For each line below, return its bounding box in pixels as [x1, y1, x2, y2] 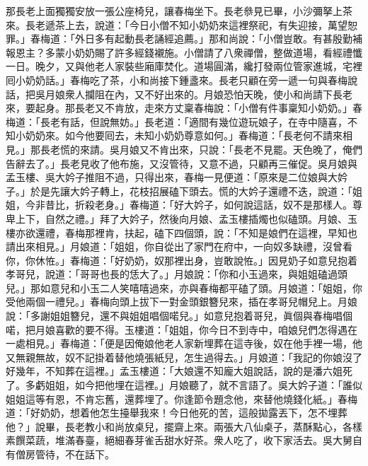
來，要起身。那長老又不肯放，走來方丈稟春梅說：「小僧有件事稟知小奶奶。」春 [6, 100, 362, 115]
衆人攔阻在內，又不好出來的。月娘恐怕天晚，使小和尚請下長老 [64, 86, 352, 101]
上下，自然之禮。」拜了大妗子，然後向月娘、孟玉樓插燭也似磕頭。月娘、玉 [15, 211, 357, 226]
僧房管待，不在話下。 [15, 447, 115, 461]
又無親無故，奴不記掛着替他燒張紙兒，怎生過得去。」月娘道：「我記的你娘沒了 [6, 349, 362, 364]
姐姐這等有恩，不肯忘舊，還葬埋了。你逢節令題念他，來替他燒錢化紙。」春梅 [6, 391, 357, 406]
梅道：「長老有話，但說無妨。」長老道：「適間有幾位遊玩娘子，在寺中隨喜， [6, 114, 347, 129]
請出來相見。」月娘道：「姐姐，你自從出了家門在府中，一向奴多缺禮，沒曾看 [6, 239, 352, 254]
